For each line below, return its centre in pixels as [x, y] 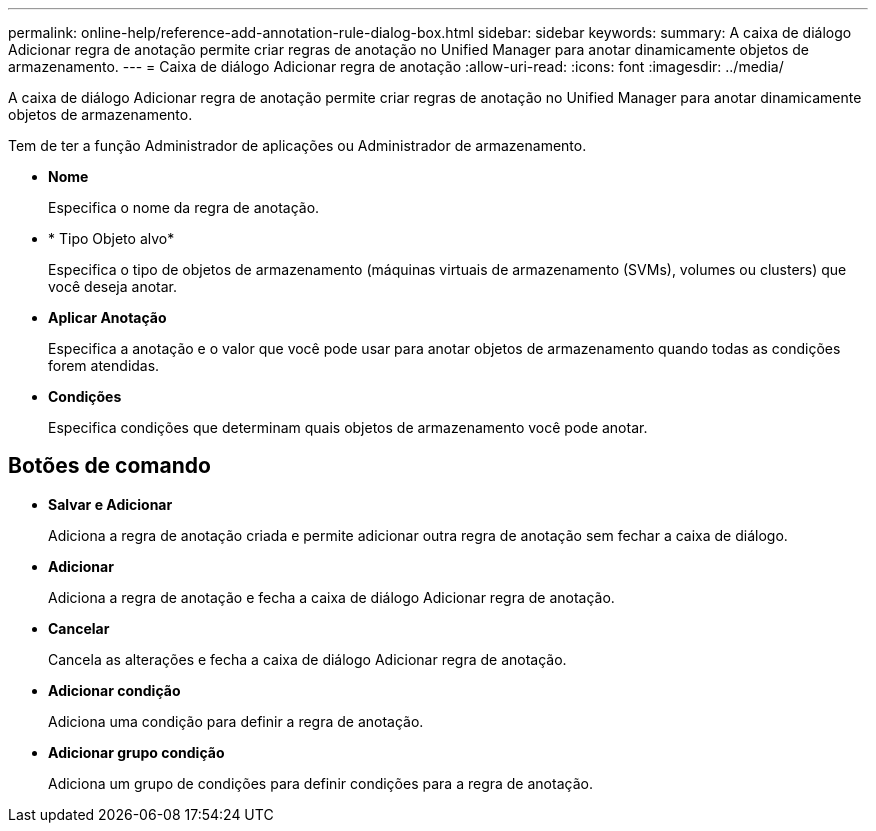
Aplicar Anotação [107, 317]
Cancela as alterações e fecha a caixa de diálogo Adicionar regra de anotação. [307, 659]
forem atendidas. [104, 365]
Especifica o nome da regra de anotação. [184, 207]
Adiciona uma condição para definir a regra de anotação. [236, 721]
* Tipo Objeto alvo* [111, 238]
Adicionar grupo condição [136, 752]
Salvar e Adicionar [110, 504]
